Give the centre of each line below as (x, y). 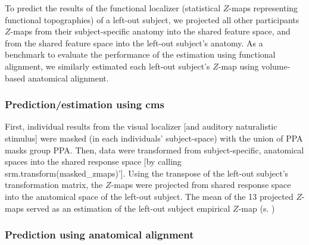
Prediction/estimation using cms (85, 104)
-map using (238, 66)
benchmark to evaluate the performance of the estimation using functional (140, 54)
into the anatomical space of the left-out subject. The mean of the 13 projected (149, 196)
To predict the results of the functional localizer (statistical (113, 8)
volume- (276, 66)
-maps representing (263, 8)
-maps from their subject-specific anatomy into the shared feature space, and (150, 31)
